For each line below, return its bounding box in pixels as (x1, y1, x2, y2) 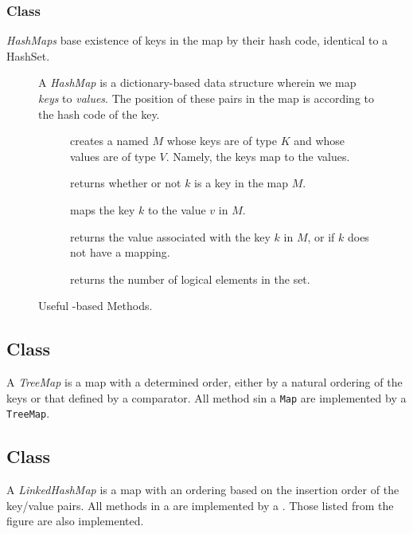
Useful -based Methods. (38, 297, 153, 314)
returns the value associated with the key (70, 228, 271, 245)
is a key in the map (194, 175, 288, 191)
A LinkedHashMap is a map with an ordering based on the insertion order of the (6, 481, 399, 498)
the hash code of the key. (38, 105, 160, 122)
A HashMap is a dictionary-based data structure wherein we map (38, 74, 357, 91)
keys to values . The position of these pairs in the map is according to (38, 90, 375, 106)
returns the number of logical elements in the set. (70, 270, 310, 287)
